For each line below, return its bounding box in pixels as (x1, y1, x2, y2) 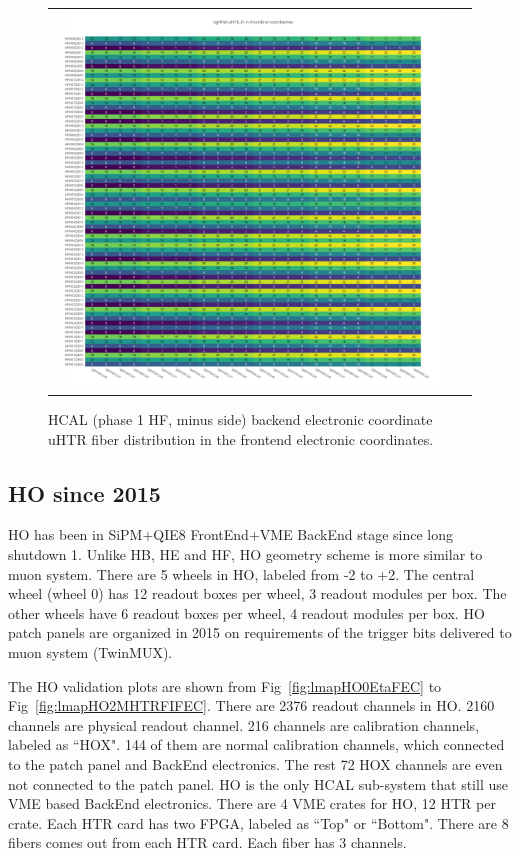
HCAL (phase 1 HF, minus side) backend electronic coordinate (48, 409, 433, 430)
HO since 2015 (8, 477, 161, 508)
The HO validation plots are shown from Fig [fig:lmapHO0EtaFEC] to (8, 675, 442, 696)
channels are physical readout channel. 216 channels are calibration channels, (8, 714, 480, 735)
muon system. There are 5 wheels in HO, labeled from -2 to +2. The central (8, 563, 475, 584)
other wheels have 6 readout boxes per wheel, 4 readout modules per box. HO (8, 602, 485, 623)
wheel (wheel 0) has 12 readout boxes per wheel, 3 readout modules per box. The (8, 583, 507, 604)
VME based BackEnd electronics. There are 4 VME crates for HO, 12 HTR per (8, 793, 496, 814)
